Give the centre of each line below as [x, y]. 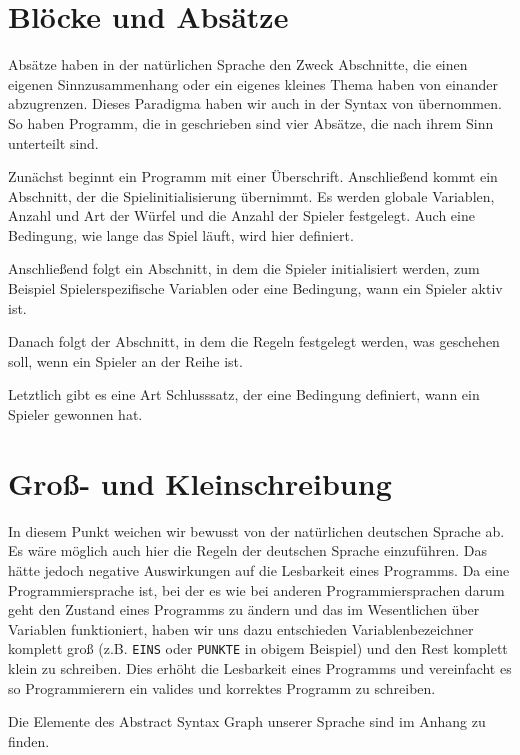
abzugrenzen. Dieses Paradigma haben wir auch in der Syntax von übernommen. [255, 103]
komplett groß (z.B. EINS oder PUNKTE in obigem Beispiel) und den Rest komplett [258, 648]
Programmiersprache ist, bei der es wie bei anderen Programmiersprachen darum [256, 589]
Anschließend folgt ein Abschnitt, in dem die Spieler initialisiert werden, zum [244, 268]
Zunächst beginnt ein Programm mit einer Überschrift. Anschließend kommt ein [253, 176]
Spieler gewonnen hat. [75, 414]
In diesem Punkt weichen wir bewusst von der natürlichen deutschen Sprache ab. [256, 530]
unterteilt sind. [53, 142]
